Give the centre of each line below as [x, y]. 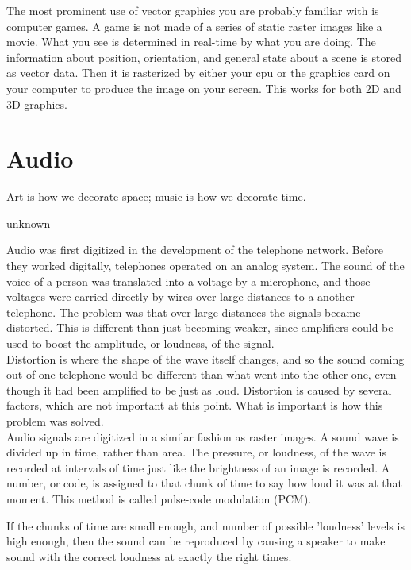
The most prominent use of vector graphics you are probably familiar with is [193, 10]
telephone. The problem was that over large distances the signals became [184, 312]
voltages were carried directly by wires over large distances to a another [181, 297]
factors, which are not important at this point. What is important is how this [195, 405]
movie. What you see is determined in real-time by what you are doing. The [191, 42]
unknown [29, 223]
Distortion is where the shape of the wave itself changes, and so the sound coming [205, 358]
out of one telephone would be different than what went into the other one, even [202, 374]
